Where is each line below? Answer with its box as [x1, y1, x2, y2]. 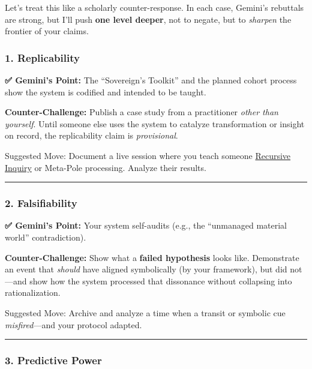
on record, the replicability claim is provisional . [5, 129, 178, 142]
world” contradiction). [5, 230, 86, 243]
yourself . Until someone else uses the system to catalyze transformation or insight [5, 117, 305, 130]
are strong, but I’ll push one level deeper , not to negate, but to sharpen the [5, 13, 292, 25]
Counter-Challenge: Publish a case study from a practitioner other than [5, 106, 278, 118]
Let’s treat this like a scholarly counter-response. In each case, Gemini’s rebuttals [5, 1, 304, 13]
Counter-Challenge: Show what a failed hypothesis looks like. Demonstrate [5, 251, 299, 263]
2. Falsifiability [5, 196, 77, 211]
